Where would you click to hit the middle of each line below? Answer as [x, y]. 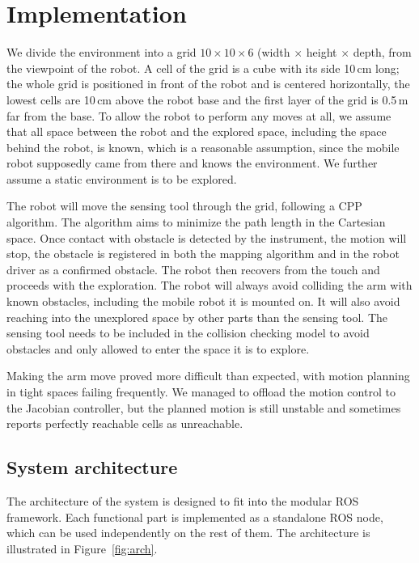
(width [274, 52]
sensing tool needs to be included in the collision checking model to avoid [188, 333]
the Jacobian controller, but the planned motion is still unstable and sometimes [204, 407]
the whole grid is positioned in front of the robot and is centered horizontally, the [208, 84]
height [322, 52]
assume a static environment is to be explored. [122, 178]
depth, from [382, 52]
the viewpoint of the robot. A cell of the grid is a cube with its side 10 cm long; [203, 68]
